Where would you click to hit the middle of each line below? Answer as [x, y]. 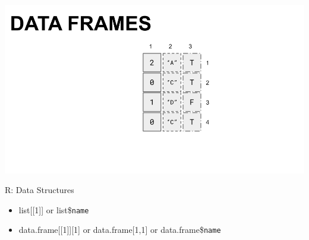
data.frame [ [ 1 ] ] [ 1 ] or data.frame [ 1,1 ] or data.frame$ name [120, 230]
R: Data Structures [40, 190]
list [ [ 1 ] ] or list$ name [54, 209]
